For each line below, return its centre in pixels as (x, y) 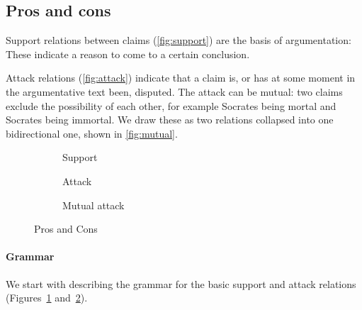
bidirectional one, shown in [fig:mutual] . (92, 133)
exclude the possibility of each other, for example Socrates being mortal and (171, 105)
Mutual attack (94, 205)
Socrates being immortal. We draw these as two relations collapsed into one (170, 120)
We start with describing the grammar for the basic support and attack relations (181, 283)
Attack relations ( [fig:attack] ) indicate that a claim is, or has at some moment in (181, 78)
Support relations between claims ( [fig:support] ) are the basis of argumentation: (179, 40)
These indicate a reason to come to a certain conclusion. (128, 54)
